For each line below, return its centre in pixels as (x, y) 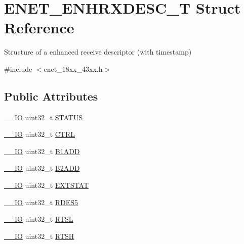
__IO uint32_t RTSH (39, 236)
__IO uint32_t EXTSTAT (47, 185)
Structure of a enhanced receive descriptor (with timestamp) (98, 52)
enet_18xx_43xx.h (73, 68)
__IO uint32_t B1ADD (42, 151)
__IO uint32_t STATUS (44, 117)
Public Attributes (51, 96)
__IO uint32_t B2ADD (42, 168)
